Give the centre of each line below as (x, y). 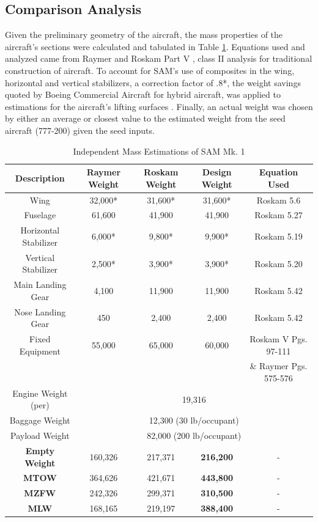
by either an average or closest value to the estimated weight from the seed (145, 118)
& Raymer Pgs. (279, 366)
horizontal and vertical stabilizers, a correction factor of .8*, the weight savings (153, 82)
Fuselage (40, 215)
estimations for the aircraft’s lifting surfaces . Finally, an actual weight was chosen (159, 106)
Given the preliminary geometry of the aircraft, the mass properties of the (144, 35)
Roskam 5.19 (279, 236)
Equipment (40, 351)
